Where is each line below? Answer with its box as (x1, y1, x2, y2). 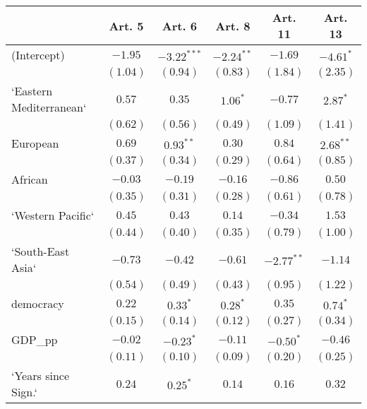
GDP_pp (11, 331, 58, 348)
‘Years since (11, 367, 69, 384)
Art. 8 (215, 17, 251, 34)
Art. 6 (162, 17, 197, 34)
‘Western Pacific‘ (11, 207, 95, 223)
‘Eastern (11, 83, 53, 99)
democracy (11, 295, 64, 312)
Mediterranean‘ (11, 99, 87, 115)
